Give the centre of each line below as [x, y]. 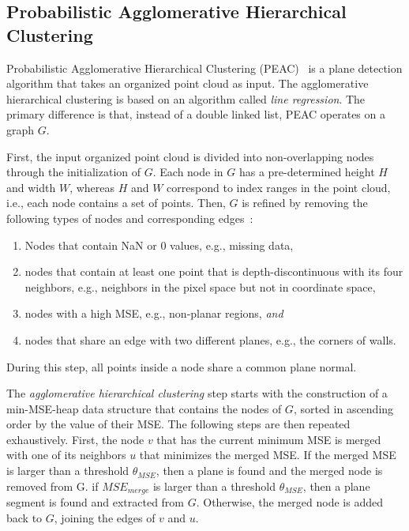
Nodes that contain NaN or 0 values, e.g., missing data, [159, 245]
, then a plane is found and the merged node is [269, 471]
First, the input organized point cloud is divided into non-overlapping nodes [190, 156]
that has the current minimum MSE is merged [269, 439]
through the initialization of [74, 172]
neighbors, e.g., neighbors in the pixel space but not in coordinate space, [200, 286]
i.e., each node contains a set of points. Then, [116, 203]
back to [24, 517]
